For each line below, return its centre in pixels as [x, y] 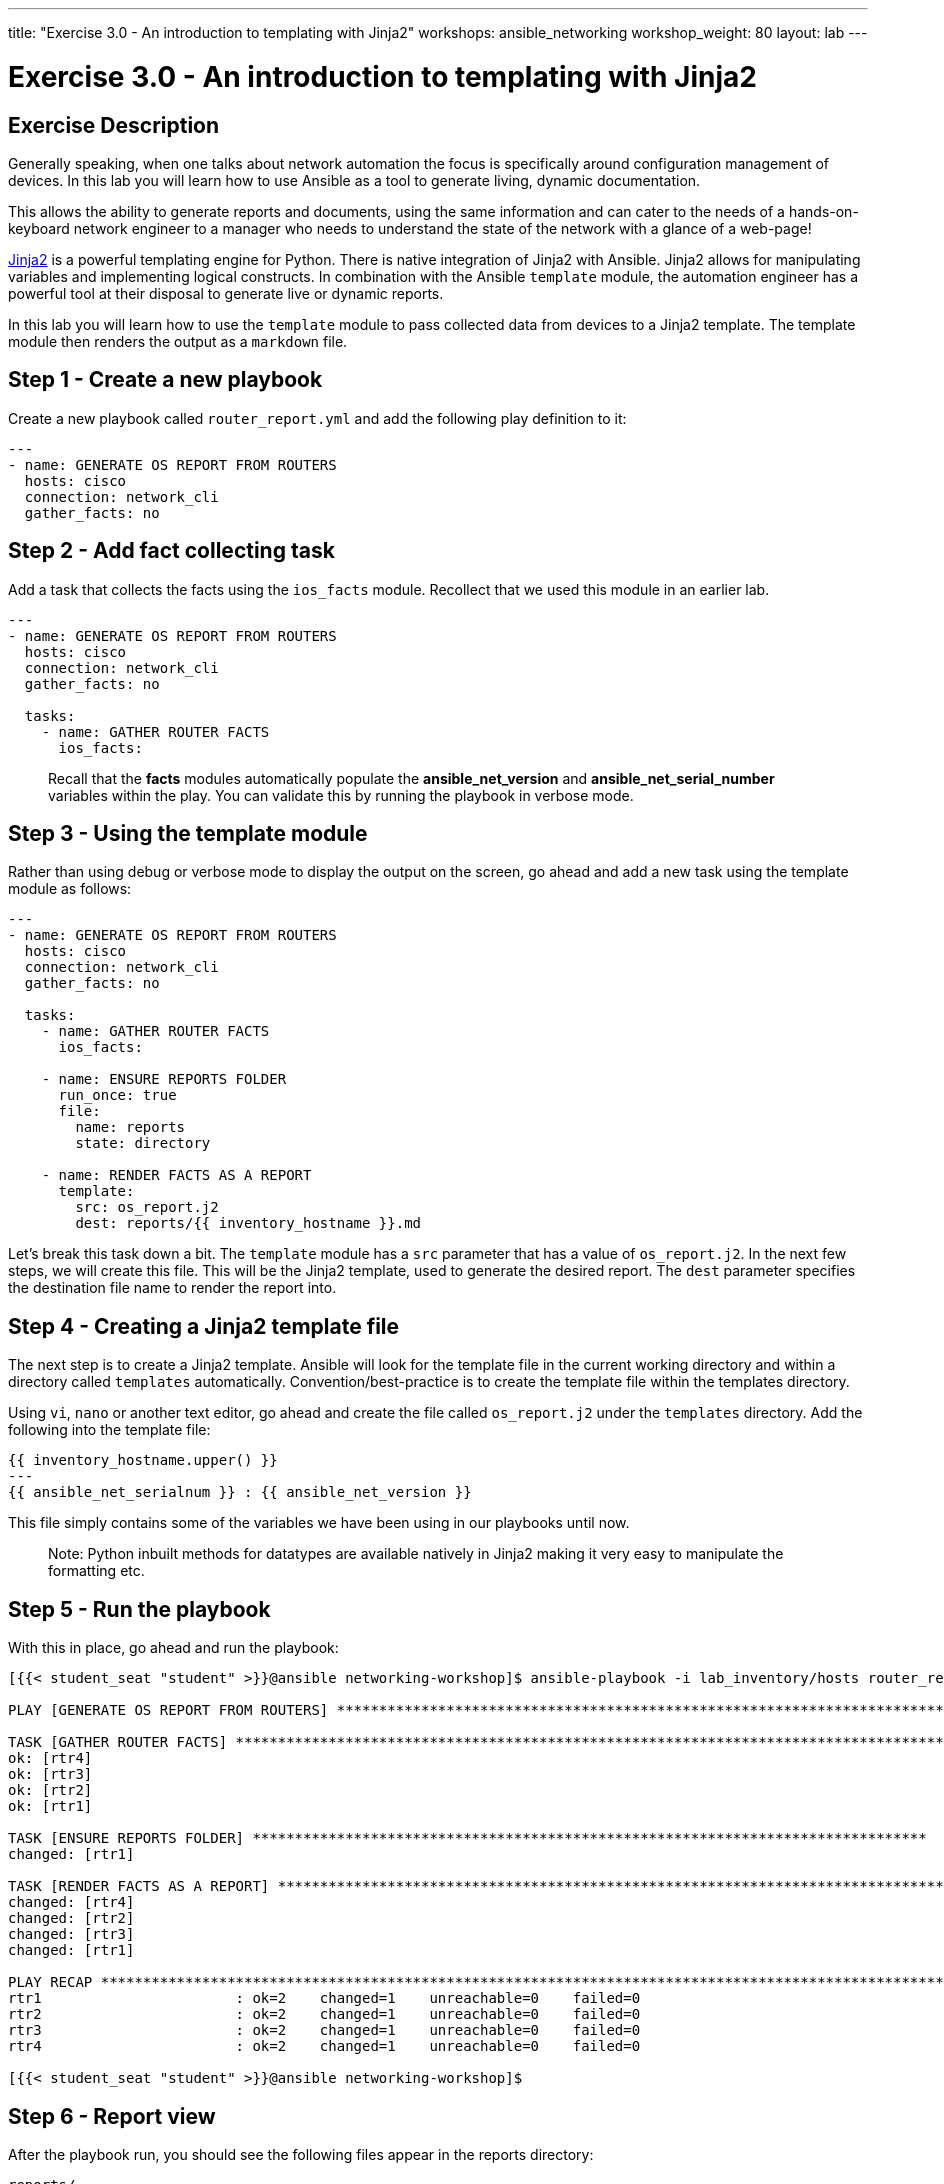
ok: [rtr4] [50, 1758]
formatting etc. [96, 1571]
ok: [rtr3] [50, 1774]
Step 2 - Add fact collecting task [171, 551]
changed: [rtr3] [71, 1934]
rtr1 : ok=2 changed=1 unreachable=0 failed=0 [324, 1998]
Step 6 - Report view [112, 2116]
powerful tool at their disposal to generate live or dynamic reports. [226, 293]
